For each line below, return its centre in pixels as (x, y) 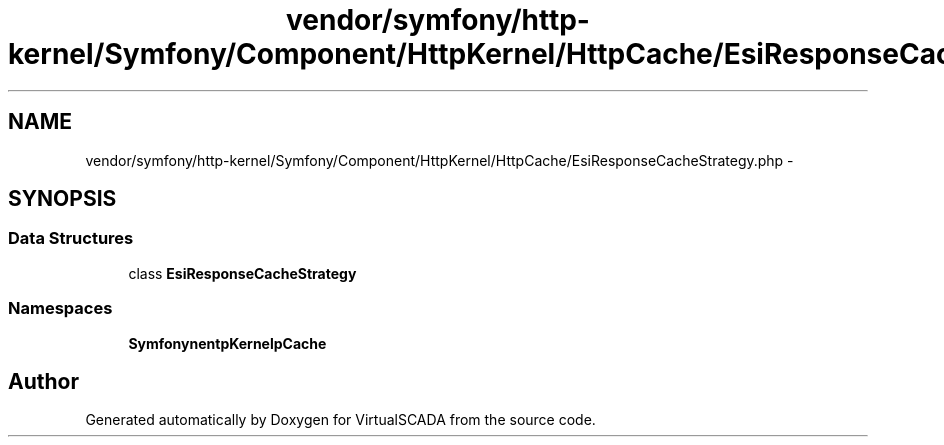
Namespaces (60, 308)
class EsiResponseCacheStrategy (242, 273)
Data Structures (71, 238)
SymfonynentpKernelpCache (227, 343)
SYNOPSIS (62, 199)
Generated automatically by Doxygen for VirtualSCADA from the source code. (340, 420)
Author (43, 381)
